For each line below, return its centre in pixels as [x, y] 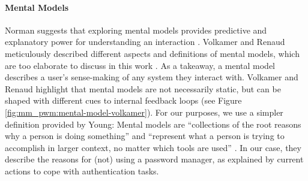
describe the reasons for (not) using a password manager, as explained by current [154, 159]
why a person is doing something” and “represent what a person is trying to [145, 136]
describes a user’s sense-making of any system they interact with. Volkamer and [152, 77]
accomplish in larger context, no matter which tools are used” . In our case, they [153, 147]
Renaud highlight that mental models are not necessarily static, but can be [143, 88]
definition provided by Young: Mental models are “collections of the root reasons [153, 124]
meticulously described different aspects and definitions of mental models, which [152, 53]
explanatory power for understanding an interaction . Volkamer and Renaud [145, 42]
